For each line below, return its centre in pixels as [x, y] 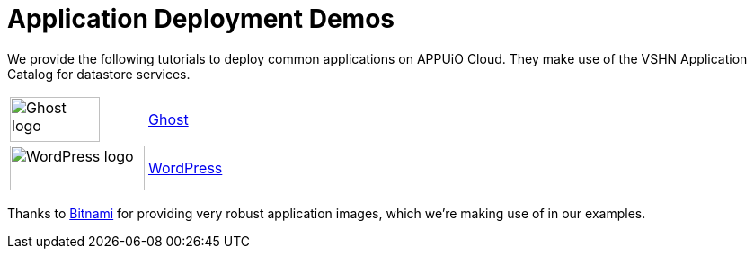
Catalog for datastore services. [99, 74]
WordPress [186, 168]
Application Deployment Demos [201, 19]
